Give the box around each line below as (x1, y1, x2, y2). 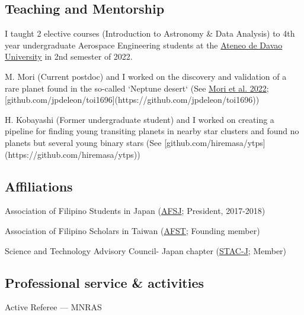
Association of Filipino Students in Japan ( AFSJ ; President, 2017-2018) (5, 204, 265, 217)
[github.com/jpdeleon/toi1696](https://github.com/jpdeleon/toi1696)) (5, 93, 260, 106)
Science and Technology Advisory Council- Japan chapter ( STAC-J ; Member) (5, 244, 287, 256)
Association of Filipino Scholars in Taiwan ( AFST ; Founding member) (5, 224, 260, 236)
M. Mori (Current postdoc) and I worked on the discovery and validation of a (5, 70, 287, 82)
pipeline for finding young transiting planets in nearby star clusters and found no (5, 125, 299, 137)
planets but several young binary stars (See (5, 136, 162, 148)
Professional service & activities (5, 273, 204, 291)
